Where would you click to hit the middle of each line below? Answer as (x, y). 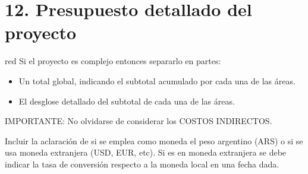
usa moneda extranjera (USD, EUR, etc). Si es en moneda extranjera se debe (146, 152)
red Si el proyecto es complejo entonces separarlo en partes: (113, 61)
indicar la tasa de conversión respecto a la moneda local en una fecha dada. (142, 164)
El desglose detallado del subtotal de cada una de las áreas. (127, 101)
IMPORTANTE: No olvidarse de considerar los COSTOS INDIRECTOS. (139, 121)
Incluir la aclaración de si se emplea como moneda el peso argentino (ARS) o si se (154, 140)
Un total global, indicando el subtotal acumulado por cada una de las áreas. (157, 80)
